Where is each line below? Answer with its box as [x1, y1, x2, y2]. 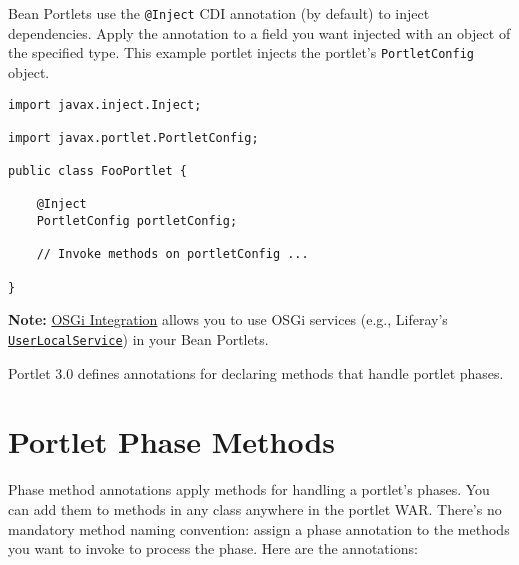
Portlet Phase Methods [8, 421, 336, 462]
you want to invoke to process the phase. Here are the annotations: [8, 538, 418, 559]
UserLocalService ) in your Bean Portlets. [8, 328, 269, 349]
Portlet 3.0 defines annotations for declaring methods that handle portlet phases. [8, 362, 504, 383]
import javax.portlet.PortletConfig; [8, 130, 259, 145]
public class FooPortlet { [8, 164, 187, 179]
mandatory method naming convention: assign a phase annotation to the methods [8, 518, 510, 539]
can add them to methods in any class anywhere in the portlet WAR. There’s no [8, 498, 502, 519]
